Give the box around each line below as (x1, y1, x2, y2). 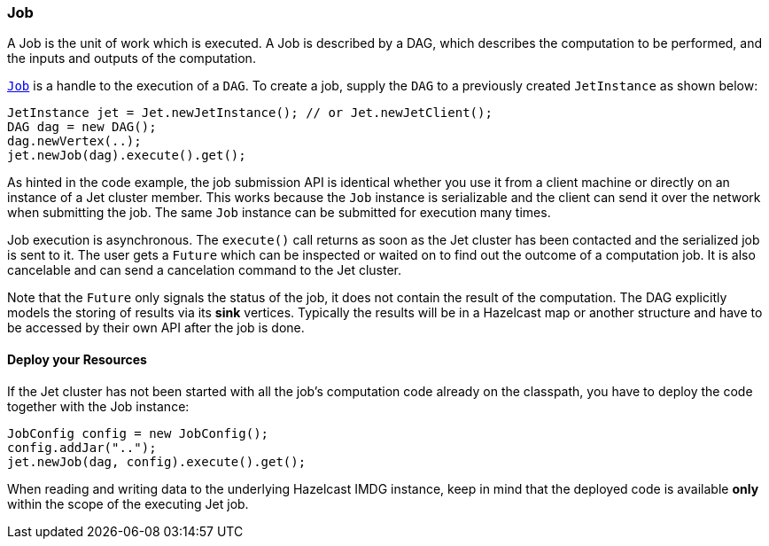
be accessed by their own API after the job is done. (7, 320, 305, 336)
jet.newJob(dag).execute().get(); (7, 148, 246, 163)
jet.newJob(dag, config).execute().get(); (7, 454, 307, 469)
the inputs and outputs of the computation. (7, 51, 256, 66)
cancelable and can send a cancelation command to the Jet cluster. (7, 262, 402, 278)
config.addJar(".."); (7, 440, 157, 455)
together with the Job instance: (7, 398, 190, 414)
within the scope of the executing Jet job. (7, 495, 249, 511)
